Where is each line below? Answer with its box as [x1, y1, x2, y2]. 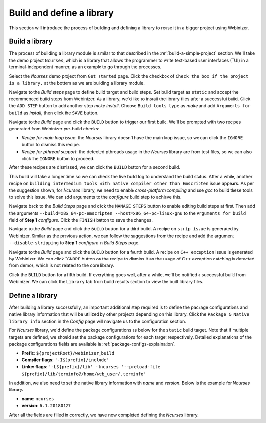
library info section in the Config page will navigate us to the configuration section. [9, 318, 187, 324]
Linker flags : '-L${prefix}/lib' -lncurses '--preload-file [21, 364, 161, 370]
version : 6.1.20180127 [21, 403, 71, 409]
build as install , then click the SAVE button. [9, 110, 99, 116]
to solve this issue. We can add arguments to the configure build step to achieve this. [9, 194, 182, 200]
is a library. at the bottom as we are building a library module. [9, 80, 145, 86]
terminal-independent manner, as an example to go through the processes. [9, 64, 162, 70]
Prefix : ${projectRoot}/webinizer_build [21, 350, 115, 356]
